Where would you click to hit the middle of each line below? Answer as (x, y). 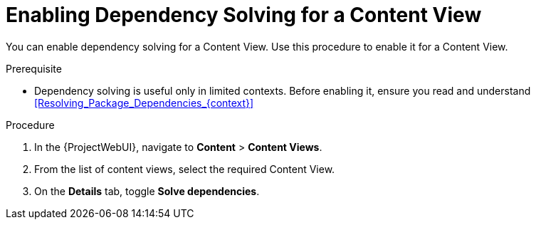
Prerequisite (34, 68)
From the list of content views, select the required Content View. (185, 169)
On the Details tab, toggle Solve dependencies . (147, 191)
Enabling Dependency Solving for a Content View (244, 15)
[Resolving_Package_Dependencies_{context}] (144, 103)
